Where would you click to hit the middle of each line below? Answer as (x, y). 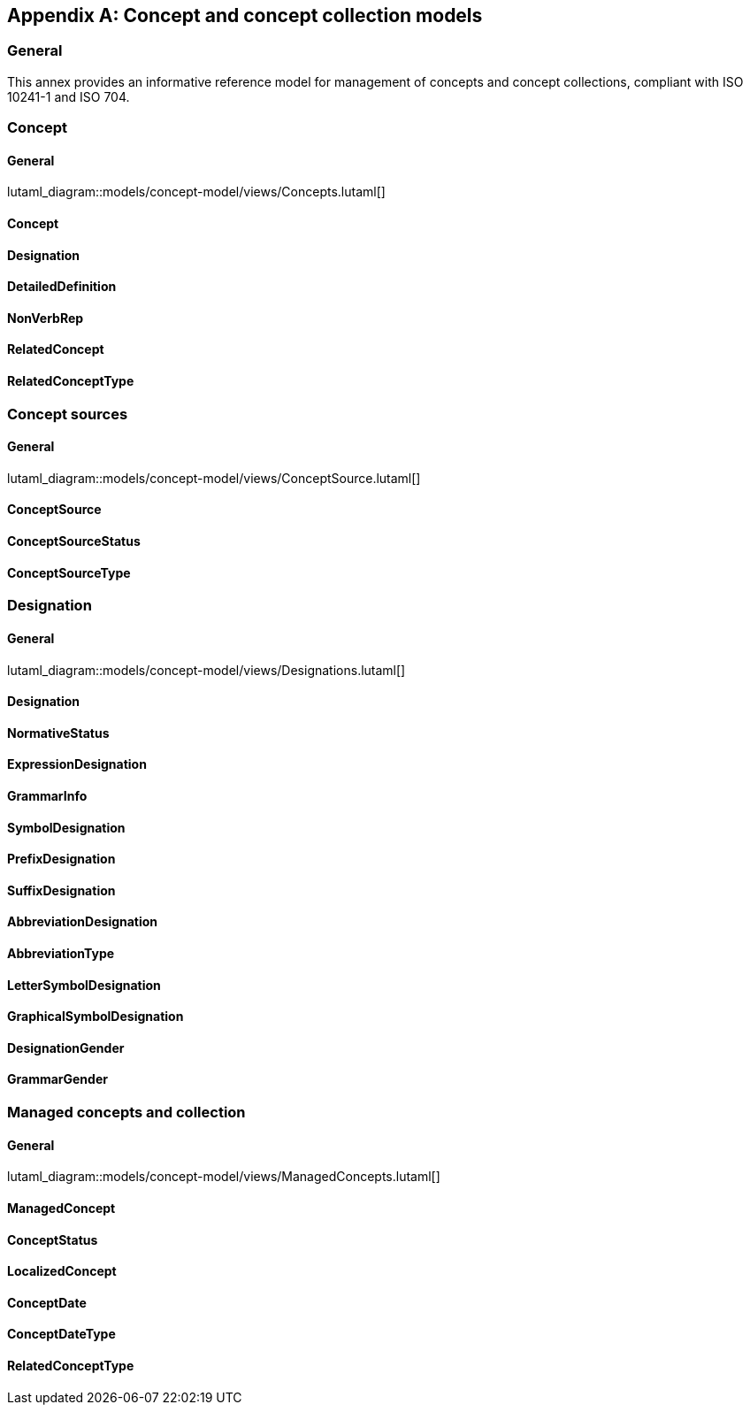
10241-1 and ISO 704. (69, 96)
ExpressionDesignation (77, 764)
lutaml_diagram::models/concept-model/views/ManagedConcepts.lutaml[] (224, 1177)
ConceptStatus (53, 1239)
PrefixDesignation (61, 859)
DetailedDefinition (62, 287)
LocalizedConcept (62, 1271)
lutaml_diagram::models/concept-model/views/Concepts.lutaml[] (196, 192)
